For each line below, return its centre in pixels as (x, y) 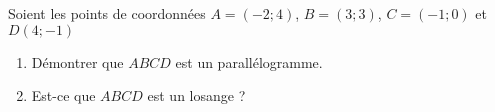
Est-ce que (63, 95)
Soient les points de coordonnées (107, 13)
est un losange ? (196, 95)
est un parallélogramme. (249, 61)
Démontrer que (77, 61)
